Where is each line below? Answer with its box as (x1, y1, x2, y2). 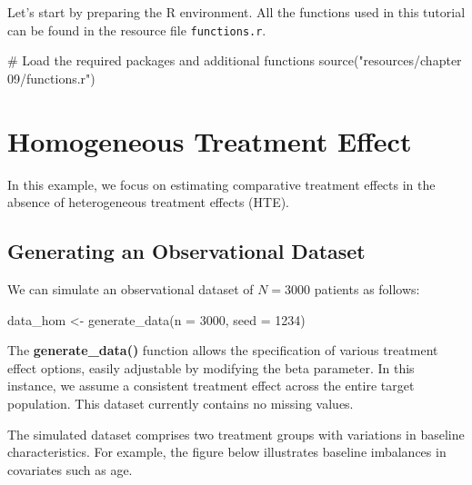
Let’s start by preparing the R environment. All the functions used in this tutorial (7, 3, 466, 21)
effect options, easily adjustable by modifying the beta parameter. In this (7, 358, 415, 377)
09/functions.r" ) (7, 68, 95, 87)
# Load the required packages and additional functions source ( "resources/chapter (7, 51, 462, 70)
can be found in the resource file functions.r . (7, 20, 266, 39)
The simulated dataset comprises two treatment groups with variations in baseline (7, 424, 465, 443)
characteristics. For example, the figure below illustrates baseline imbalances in (7, 442, 447, 461)
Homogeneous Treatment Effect (7, 122, 412, 159)
